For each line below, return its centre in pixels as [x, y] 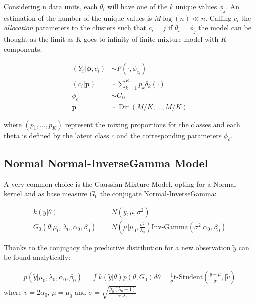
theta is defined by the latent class [57, 135]
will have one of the [137, 6]
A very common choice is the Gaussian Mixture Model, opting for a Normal [120, 184]
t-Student [188, 278]
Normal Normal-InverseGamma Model [106, 163]
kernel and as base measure [46, 194]
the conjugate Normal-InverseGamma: [158, 194]
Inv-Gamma [170, 227]
